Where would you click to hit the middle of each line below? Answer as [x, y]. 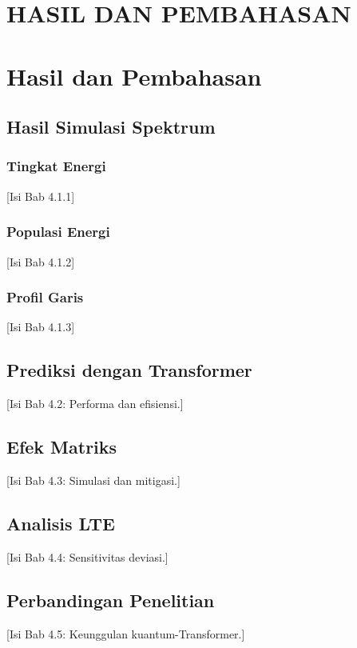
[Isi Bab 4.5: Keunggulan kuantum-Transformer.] [126, 633]
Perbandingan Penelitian [111, 600]
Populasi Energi [58, 232]
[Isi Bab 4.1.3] [41, 327]
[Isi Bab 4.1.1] [41, 196]
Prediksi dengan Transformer [129, 370]
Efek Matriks [62, 447]
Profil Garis [45, 297]
